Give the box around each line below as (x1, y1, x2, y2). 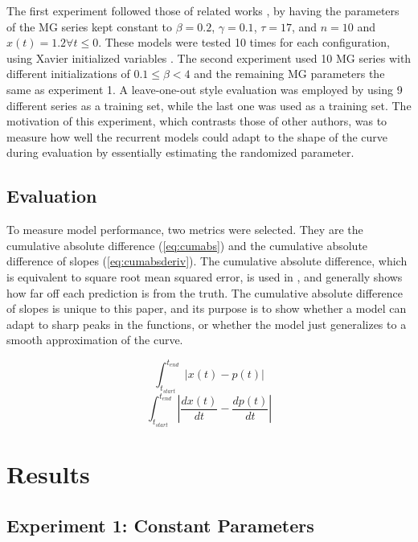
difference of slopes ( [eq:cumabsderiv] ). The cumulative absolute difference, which (6, 253, 408, 269)
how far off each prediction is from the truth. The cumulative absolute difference (6, 284, 404, 301)
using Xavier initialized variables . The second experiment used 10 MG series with (6, 49, 412, 66)
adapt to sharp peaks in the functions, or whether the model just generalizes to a (6, 315, 407, 332)
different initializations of (6, 65, 130, 82)
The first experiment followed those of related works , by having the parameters (6, 2, 400, 18)
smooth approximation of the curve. (6, 331, 183, 348)
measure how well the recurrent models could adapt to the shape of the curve (6, 128, 388, 145)
